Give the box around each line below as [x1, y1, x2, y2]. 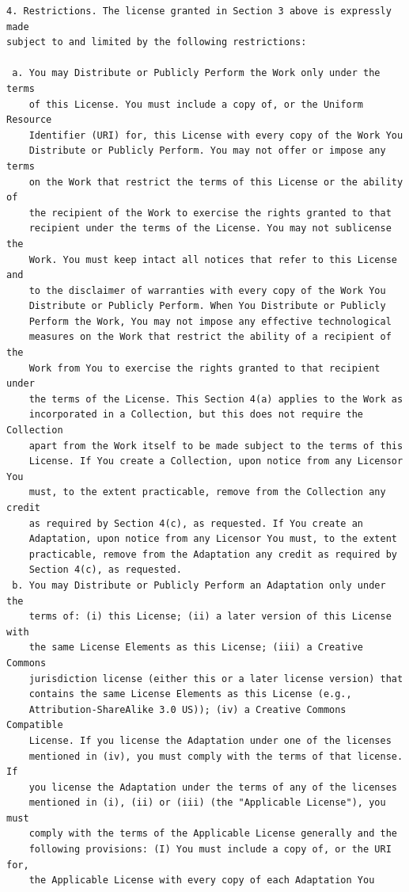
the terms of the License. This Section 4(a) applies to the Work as [28, 393, 403, 405]
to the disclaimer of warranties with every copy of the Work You [28, 284, 386, 296]
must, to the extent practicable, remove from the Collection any [28, 486, 386, 498]
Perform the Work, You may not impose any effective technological [28, 315, 392, 327]
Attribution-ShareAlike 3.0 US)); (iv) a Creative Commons [28, 703, 347, 715]
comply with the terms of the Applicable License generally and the [28, 828, 397, 840]
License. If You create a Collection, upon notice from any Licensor [28, 456, 403, 467]
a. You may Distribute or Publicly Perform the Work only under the [12, 67, 381, 79]
